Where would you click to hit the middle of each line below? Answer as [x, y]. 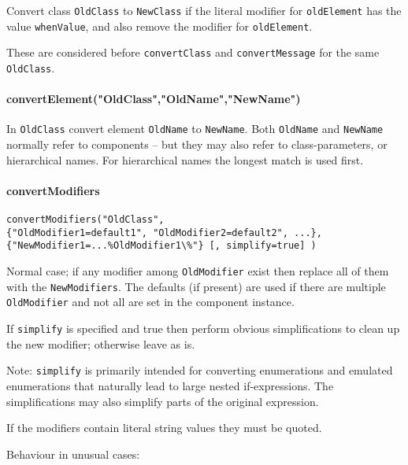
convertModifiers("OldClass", [85, 220]
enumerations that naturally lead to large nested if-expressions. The [170, 385]
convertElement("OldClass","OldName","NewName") [154, 99]
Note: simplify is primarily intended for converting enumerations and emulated [200, 370]
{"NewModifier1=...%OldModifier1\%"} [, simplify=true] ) [161, 246]
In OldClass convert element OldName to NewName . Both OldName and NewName [195, 129]
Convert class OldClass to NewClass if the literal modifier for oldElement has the [204, 10]
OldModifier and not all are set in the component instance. [150, 302]
